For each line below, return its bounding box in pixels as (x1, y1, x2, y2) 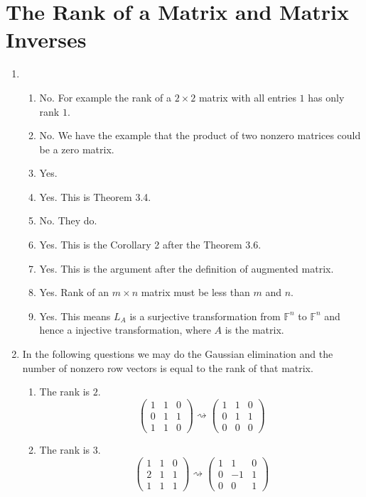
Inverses (6, 25, 87, 54)
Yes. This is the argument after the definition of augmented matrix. (39, 261, 334, 275)
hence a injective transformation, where (39, 322, 211, 337)
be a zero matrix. (39, 141, 114, 156)
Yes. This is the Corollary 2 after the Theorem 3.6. (39, 237, 262, 252)
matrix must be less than (141, 285, 250, 300)
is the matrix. (225, 322, 284, 337)
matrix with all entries (198, 89, 296, 104)
